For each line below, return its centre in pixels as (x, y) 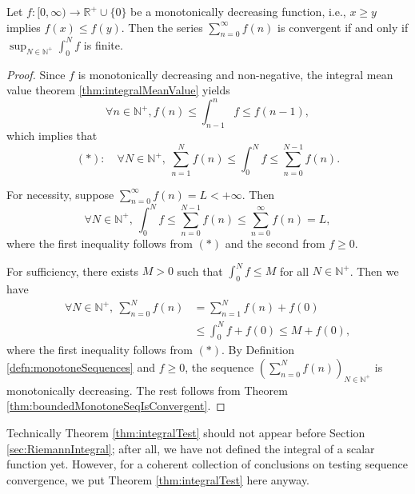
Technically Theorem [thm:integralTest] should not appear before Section (186, 432)
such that (200, 271)
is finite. (103, 44)
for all (294, 271)
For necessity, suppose (60, 194)
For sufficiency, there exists (72, 271)
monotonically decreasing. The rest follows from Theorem (147, 390)
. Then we (374, 271)
